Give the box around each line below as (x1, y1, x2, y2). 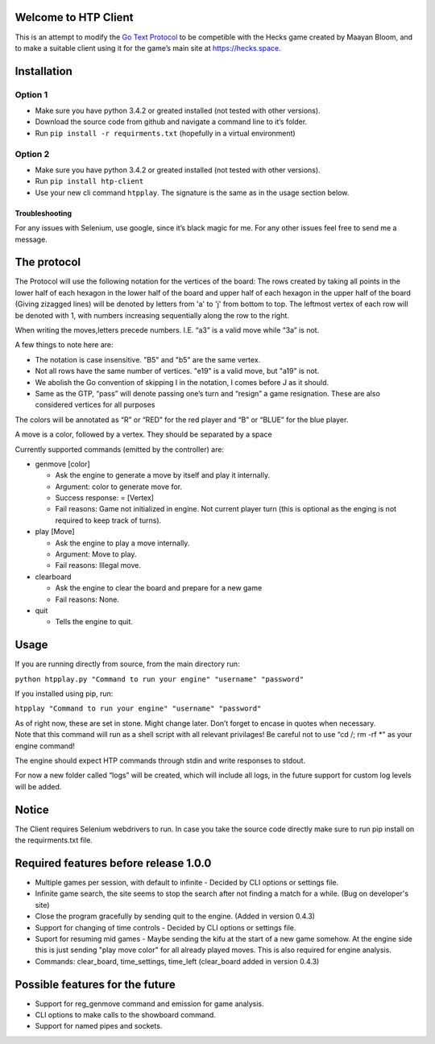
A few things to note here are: (14, 340, 114, 350)
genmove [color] (35, 459, 90, 469)
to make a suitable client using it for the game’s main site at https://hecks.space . (14, 43, 281, 52)
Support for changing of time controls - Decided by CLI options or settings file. (35, 922, 296, 932)
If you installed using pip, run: (14, 689, 114, 698)
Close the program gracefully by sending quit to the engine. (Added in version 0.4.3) (35, 911, 316, 922)
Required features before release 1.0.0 (14, 856, 212, 870)
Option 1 (14, 89, 48, 100)
